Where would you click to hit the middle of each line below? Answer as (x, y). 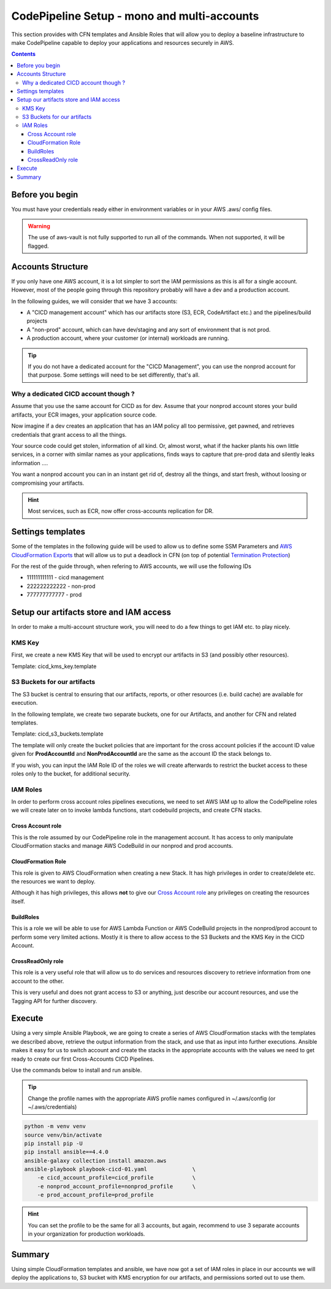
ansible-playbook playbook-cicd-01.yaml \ (110, 1169)
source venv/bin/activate (63, 1135)
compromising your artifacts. (48, 483)
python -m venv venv (55, 1126)
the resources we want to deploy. (54, 881)
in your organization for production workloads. (86, 1234)
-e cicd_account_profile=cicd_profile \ (116, 1178)
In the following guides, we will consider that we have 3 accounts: (94, 301)
